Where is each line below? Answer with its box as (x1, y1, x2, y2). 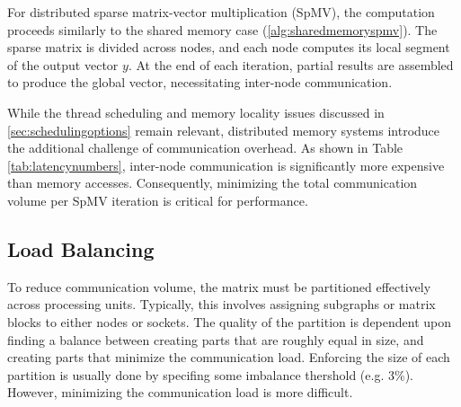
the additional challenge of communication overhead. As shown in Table (7, 138, 403, 157)
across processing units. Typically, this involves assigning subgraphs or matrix (7, 295, 436, 314)
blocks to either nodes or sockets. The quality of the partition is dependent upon (7, 312, 452, 331)
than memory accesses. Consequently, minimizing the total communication (7, 173, 418, 192)
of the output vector (7, 55, 119, 74)
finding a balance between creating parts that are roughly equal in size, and (7, 330, 424, 349)
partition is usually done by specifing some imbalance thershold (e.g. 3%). (7, 365, 413, 384)
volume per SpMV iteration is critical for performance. (7, 190, 308, 209)
